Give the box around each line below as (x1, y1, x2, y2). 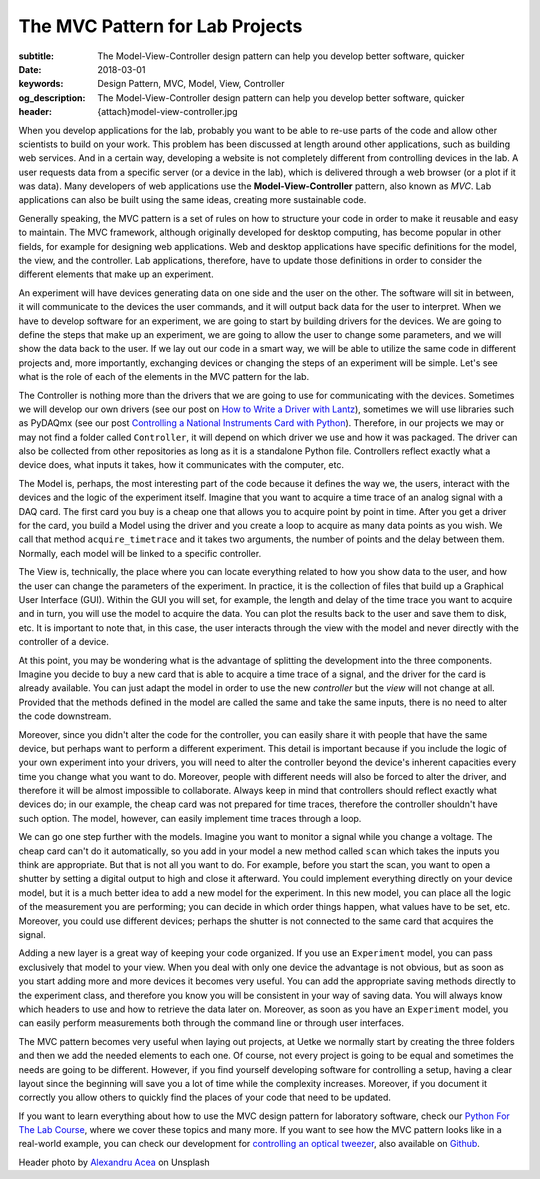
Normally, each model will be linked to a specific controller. (18, 547, 262, 559)
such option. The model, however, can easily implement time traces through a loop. (18, 812, 362, 824)
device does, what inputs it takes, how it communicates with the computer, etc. (18, 459, 345, 471)
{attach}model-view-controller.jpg (97, 106, 239, 118)
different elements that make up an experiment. (18, 268, 214, 280)
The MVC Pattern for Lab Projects (18, 15, 303, 37)
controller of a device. (18, 636, 110, 648)
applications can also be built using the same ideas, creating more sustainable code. (18, 194, 367, 206)
